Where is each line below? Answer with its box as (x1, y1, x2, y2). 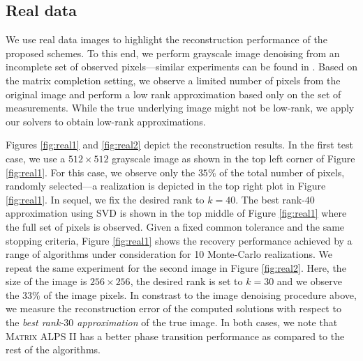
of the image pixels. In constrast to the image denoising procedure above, (43, 287, 357, 302)
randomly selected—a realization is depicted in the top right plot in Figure (6, 178, 326, 193)
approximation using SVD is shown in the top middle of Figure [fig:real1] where (6, 206, 347, 220)
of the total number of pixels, (219, 164, 345, 179)
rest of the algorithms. (6, 342, 101, 357)
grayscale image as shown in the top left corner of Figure (112, 151, 355, 165)
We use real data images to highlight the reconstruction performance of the (6, 32, 327, 47)
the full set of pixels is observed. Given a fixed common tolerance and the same (6, 219, 345, 233)
